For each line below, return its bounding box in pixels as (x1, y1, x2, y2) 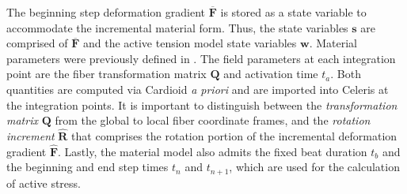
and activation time (223, 65, 318, 82)
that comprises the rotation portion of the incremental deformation (71, 127, 397, 144)
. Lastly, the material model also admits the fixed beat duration (58, 143, 367, 159)
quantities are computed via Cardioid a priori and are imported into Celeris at (6, 80, 389, 97)
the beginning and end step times (6, 159, 169, 175)
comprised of (6, 35, 68, 51)
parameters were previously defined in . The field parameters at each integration (6, 50, 396, 66)
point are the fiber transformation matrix (6, 65, 207, 82)
